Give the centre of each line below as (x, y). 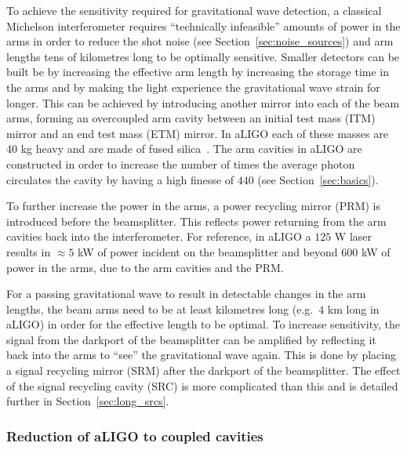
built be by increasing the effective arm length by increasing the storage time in (198, 72)
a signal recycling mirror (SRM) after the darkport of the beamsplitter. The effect (203, 370)
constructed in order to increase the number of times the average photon (181, 163)
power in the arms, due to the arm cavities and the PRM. (145, 267)
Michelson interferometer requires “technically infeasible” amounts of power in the (203, 25)
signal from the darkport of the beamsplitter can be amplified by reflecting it (191, 339)
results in (29, 251)
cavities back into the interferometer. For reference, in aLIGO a (159, 236)
